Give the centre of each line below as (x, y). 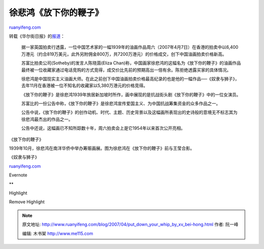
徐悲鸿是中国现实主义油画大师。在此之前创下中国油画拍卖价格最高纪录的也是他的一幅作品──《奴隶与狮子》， (130, 78)
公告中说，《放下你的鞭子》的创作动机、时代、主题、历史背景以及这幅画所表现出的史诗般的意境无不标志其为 (129, 113)
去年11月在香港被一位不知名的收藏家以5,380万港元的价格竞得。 (85, 86)
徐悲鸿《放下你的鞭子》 (56, 13)
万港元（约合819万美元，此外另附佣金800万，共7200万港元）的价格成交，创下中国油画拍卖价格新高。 (124, 54)
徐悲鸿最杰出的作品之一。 (47, 119)
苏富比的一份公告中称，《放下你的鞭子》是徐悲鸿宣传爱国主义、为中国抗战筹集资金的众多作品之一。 (121, 104)
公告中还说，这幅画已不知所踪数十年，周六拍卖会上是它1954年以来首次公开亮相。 (103, 128)
